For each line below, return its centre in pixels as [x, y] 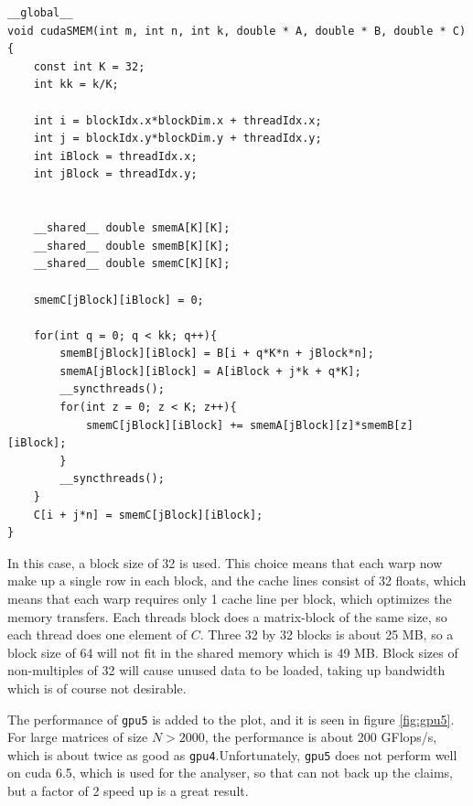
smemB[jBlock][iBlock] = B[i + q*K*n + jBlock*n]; [217, 354]
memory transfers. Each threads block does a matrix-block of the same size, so [227, 616]
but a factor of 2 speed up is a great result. [128, 791]
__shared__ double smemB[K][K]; [132, 246]
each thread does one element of [97, 634]
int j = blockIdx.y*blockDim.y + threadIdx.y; [177, 139]
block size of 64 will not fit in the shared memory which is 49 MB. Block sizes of [233, 652]
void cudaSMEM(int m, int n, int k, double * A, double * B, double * [227, 31]
